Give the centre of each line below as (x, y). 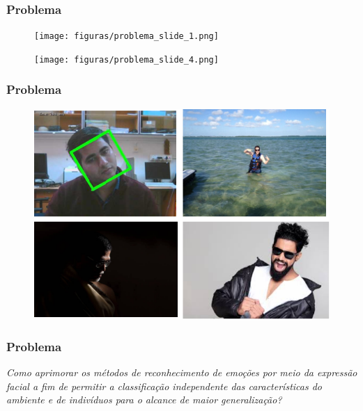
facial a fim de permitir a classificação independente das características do (164, 386)
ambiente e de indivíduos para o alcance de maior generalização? (144, 400)
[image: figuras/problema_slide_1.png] (126, 37)
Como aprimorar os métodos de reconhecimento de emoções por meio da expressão (182, 372)
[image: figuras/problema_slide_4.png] (126, 59)
